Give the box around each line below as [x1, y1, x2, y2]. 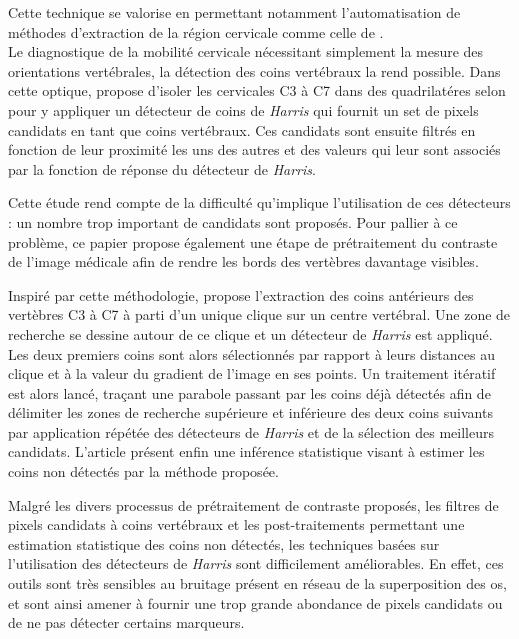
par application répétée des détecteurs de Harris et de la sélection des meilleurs [8, 421, 494, 442]
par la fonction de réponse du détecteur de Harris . [8, 158, 316, 179]
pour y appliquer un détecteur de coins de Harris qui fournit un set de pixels [8, 99, 479, 120]
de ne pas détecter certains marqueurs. [8, 612, 245, 633]
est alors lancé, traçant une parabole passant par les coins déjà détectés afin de [8, 382, 491, 403]
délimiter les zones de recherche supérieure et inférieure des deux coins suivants [8, 402, 493, 423]
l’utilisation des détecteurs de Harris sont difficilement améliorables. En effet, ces [8, 553, 504, 574]
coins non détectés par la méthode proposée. [8, 461, 279, 482]
